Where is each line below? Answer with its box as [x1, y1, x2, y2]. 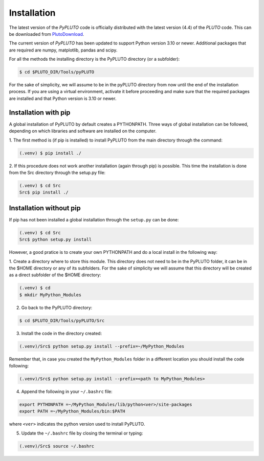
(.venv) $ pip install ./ [19, 150, 82, 156]
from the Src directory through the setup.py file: [9, 170, 106, 175]
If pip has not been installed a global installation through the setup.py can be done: [9, 217, 179, 222]
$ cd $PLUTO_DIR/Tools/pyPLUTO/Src [19, 317, 105, 323]
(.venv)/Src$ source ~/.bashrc [19, 443, 95, 449]
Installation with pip [9, 108, 71, 117]
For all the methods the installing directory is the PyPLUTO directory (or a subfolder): [9, 56, 180, 62]
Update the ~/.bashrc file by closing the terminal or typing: [21, 430, 143, 436]
